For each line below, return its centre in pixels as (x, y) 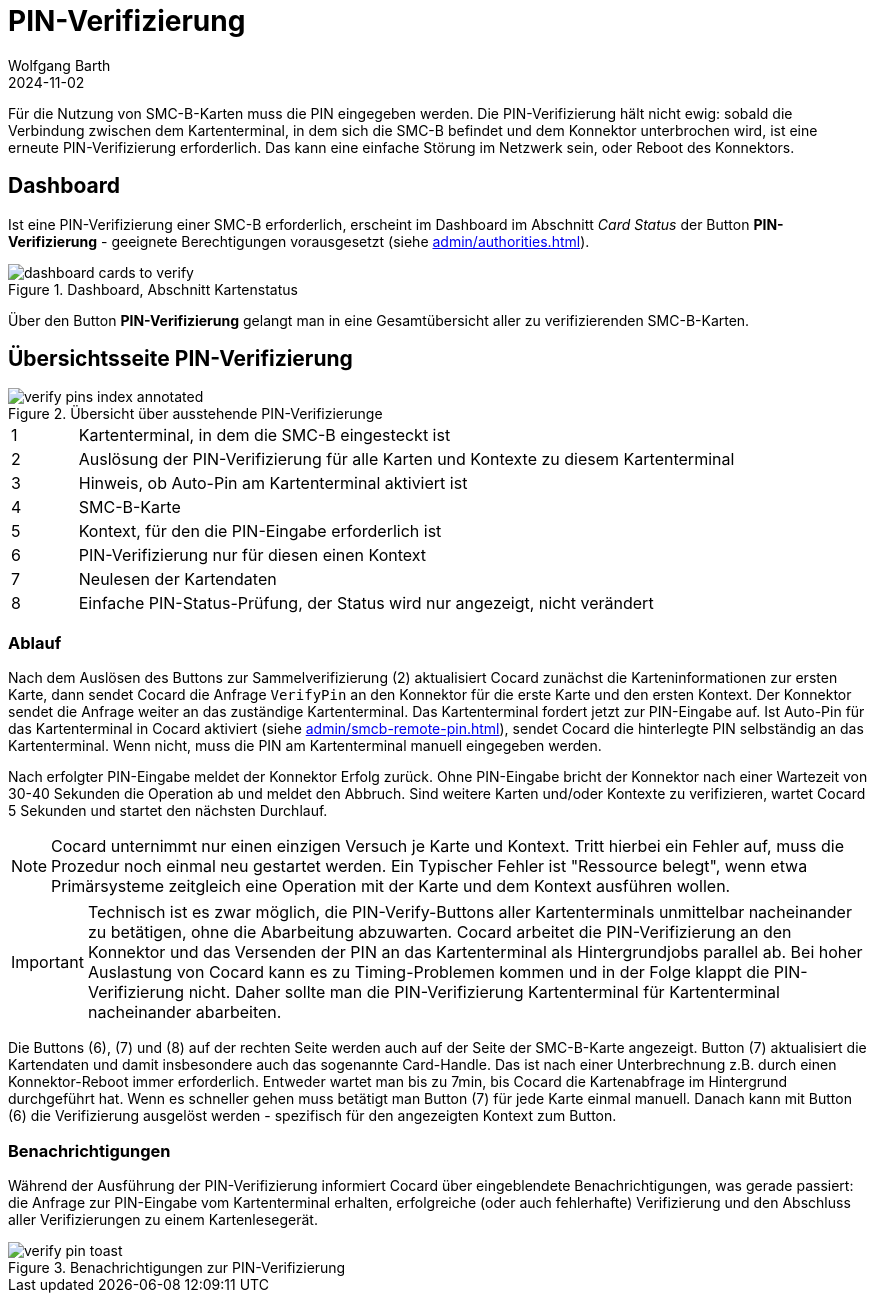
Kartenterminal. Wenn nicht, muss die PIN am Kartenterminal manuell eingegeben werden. (305, 746)
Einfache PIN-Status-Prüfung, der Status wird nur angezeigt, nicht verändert (366, 603)
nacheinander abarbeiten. (184, 1012)
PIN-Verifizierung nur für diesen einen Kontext (252, 555)
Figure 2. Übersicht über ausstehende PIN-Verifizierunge (195, 414)
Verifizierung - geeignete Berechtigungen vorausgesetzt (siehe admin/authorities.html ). (299, 241)
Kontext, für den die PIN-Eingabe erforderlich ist (260, 531)
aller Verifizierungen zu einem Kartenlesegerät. (163, 1219)
